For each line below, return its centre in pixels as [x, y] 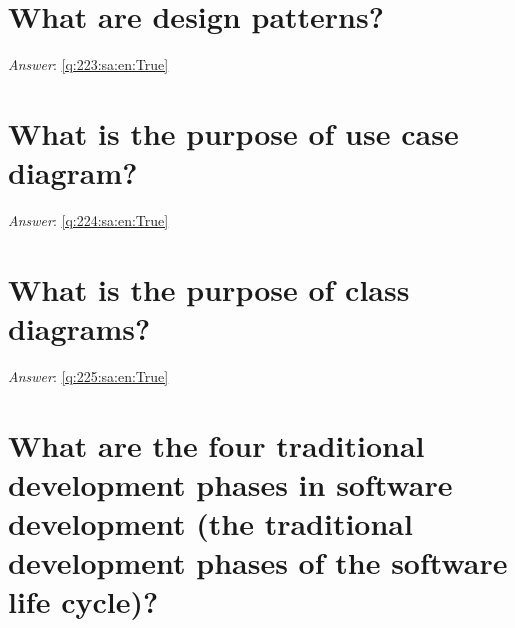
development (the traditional [210, 523]
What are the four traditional [216, 444]
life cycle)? [83, 601]
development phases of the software [258, 562]
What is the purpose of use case [233, 132]
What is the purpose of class [209, 288]
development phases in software [230, 483]
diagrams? [79, 328]
